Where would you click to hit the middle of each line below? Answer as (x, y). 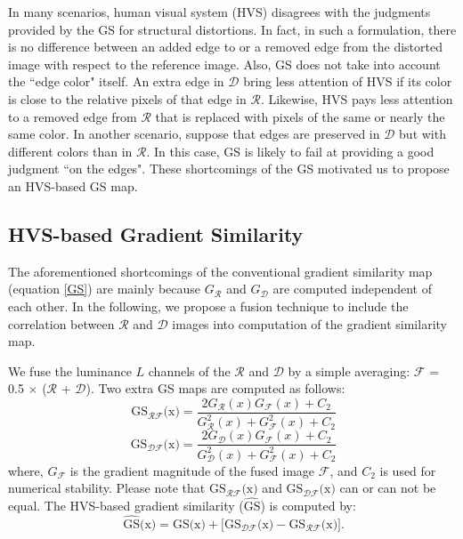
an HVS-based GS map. (73, 185)
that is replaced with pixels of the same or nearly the (300, 116)
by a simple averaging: (349, 370)
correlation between (61, 323)
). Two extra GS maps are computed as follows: (215, 388)
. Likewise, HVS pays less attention (357, 98)
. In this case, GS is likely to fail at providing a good (290, 151)
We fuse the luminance (70, 370)
